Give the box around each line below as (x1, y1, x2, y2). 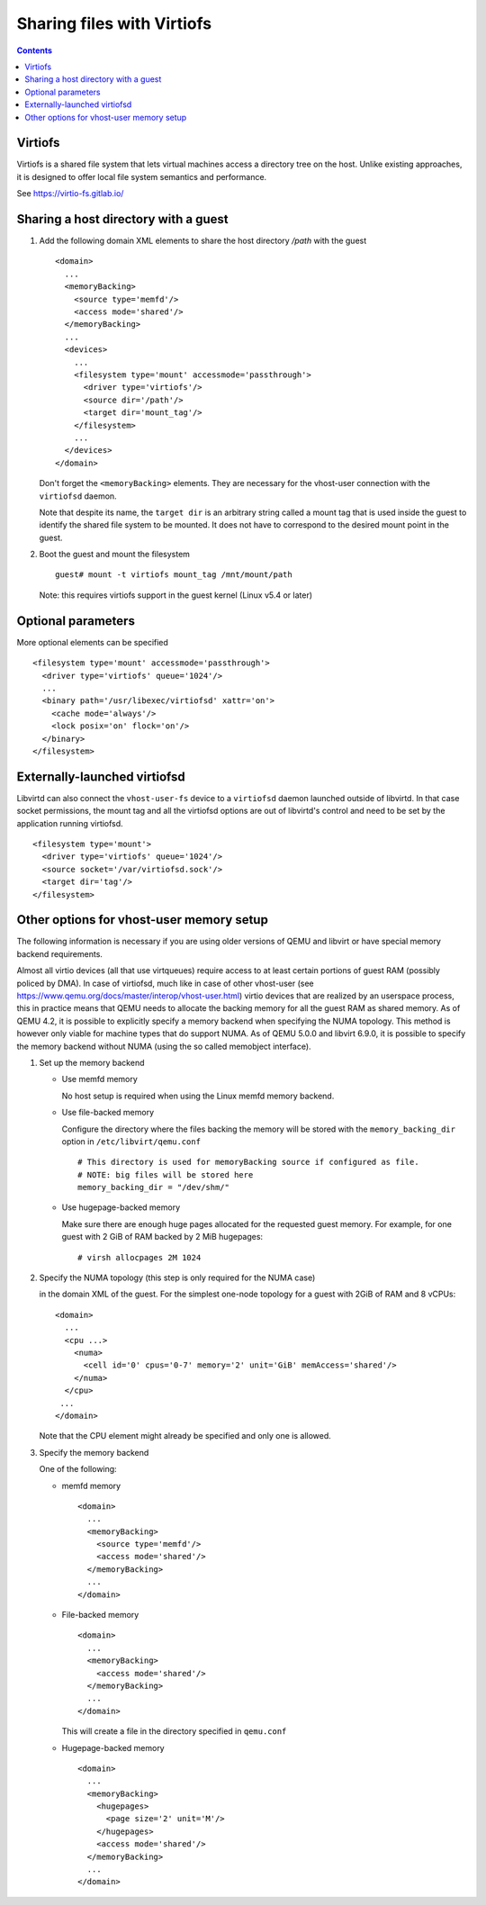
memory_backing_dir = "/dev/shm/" (77, 1182, 229, 1193)
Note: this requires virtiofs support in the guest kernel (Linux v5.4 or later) (39, 590, 313, 600)
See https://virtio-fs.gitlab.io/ (16, 188, 124, 199)
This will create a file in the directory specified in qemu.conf (61, 1726, 287, 1737)
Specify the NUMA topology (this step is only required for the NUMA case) (39, 1272, 316, 1283)
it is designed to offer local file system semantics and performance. (16, 171, 267, 182)
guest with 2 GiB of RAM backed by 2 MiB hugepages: (61, 1232, 264, 1242)
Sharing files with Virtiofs (16, 14, 211, 33)
